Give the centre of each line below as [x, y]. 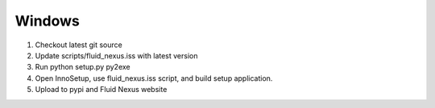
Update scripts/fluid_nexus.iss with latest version [116, 55]
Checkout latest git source [79, 45]
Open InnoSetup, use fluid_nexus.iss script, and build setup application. [154, 78]
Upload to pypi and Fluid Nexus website [101, 90]
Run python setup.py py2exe [83, 67]
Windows [47, 21]
